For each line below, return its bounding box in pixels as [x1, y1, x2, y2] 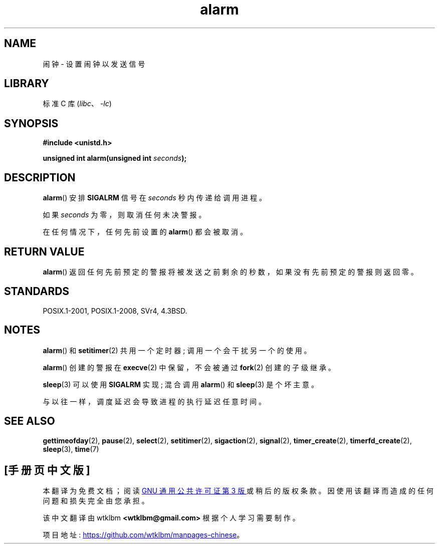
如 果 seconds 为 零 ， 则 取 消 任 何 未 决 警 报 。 [43, 210, 206, 219]
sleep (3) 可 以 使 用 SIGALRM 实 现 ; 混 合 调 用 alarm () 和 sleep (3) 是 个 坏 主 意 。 [43, 380, 318, 389]
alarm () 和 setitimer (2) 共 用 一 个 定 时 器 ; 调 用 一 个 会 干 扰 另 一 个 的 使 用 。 [43, 346, 311, 355]
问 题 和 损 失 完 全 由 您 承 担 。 [43, 496, 149, 505]
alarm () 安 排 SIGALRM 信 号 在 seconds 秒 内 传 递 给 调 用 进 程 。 [43, 193, 267, 202]
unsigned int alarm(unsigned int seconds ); [43, 154, 187, 163]
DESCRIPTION [4, 171, 76, 184]
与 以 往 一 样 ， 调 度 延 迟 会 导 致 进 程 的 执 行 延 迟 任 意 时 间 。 [43, 397, 266, 406]
